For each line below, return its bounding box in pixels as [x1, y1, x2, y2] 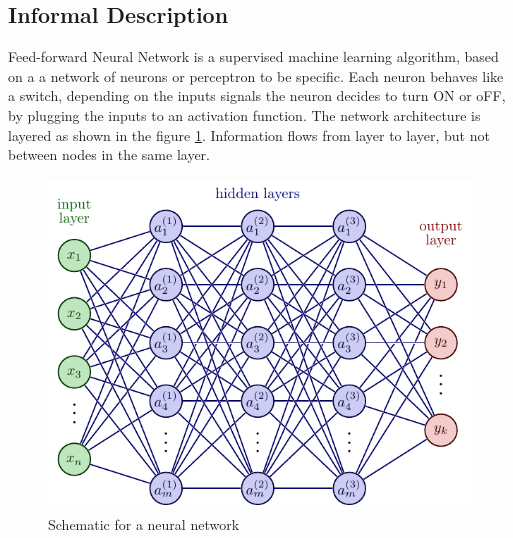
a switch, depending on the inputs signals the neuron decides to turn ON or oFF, [8, 85, 506, 106]
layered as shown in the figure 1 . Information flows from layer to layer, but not [8, 124, 490, 145]
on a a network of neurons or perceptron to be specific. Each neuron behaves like [8, 65, 504, 86]
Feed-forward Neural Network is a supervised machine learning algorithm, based [8, 46, 499, 67]
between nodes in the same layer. [8, 144, 210, 165]
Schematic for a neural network [48, 513, 240, 534]
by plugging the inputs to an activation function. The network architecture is [8, 104, 481, 125]
